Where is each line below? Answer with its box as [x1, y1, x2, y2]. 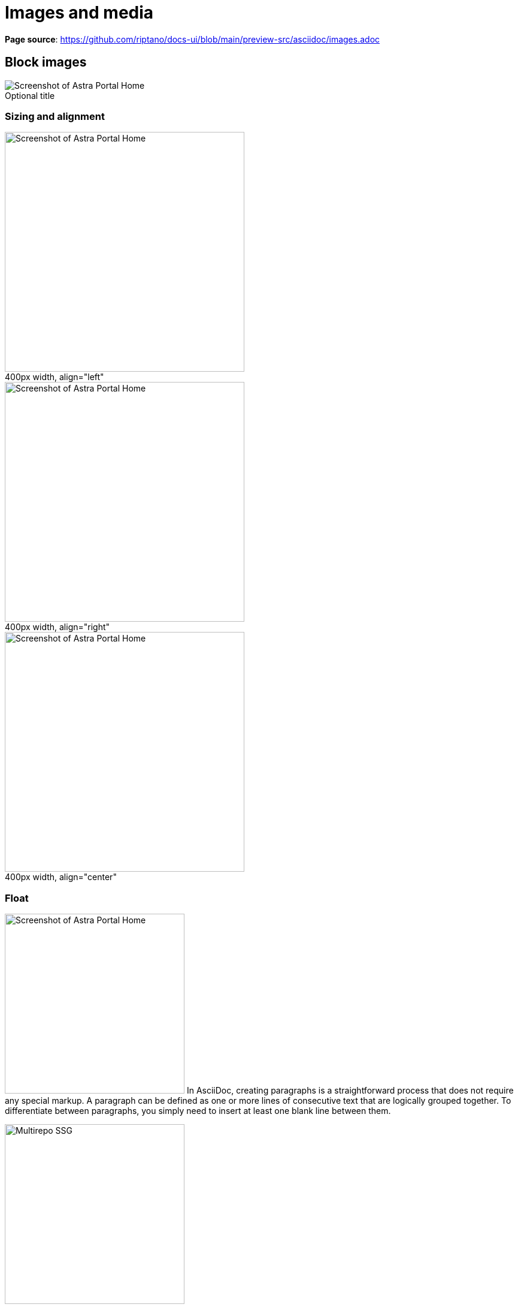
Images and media [5, 2, 154, 23]
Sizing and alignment [5, 110, 105, 122]
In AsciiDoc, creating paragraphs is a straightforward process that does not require [186, 1085, 514, 1096]
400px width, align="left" [5, 372, 104, 383]
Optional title [5, 90, 55, 101]
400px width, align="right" [5, 622, 110, 633]
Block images [5, 55, 87, 70]
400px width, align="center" [5, 872, 117, 883]
